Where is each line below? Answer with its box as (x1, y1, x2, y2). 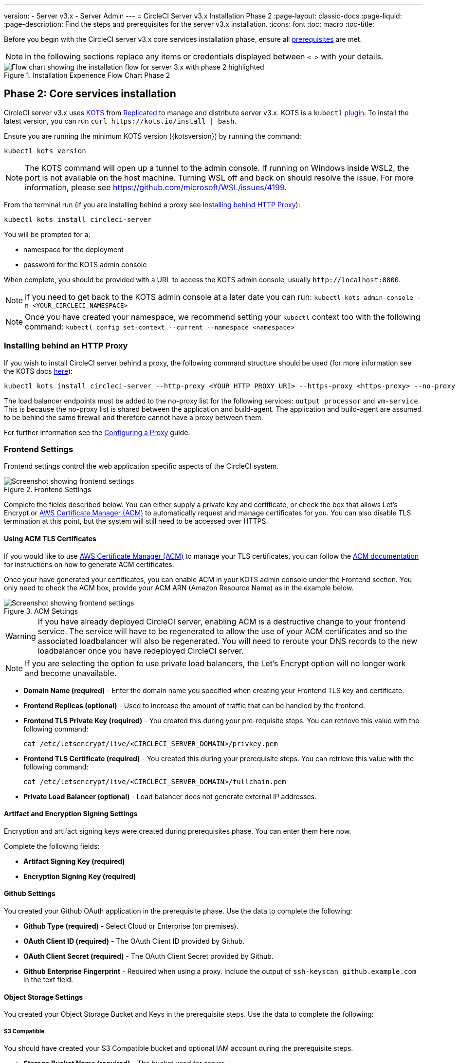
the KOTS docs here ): (4, 367, 73, 375)
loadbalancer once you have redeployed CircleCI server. (37, 645, 244, 656)
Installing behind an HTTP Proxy (4, 341, 128, 351)
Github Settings (4, 889, 55, 898)
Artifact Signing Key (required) (23, 857, 125, 865)
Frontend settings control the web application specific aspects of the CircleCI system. (4, 462, 279, 471)
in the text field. (23, 975, 73, 984)
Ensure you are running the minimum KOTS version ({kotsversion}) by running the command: (4, 131, 301, 140)
